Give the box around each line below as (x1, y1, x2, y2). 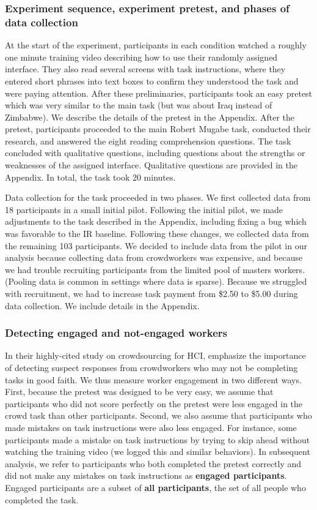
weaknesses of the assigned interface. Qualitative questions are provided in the (5, 159, 297, 171)
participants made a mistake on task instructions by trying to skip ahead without (5, 433, 310, 446)
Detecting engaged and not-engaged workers (5, 325, 227, 340)
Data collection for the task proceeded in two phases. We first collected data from (5, 191, 311, 204)
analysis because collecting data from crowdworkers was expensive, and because (5, 251, 303, 264)
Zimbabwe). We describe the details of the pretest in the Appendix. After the (5, 110, 295, 123)
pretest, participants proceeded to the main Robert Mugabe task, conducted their (5, 122, 311, 135)
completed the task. (5, 493, 79, 506)
